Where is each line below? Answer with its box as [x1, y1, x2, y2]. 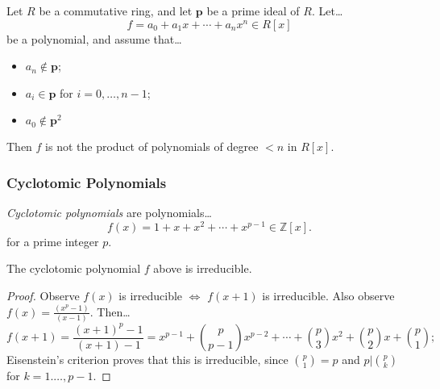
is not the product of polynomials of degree [45, 138, 259, 155]
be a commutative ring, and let [39, 2, 193, 19]
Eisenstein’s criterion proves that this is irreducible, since [6, 351, 288, 368]
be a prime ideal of [206, 2, 300, 19]
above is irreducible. [153, 260, 252, 277]
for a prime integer [6, 232, 99, 249]
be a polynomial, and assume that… [6, 30, 182, 47]
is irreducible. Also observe [262, 287, 395, 304]
